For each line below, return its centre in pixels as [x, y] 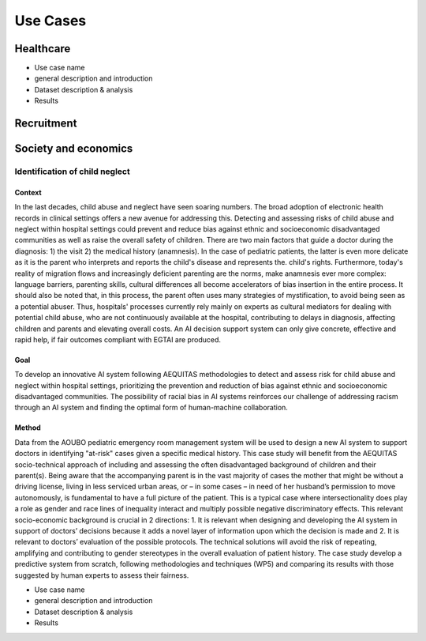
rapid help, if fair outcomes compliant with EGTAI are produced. [118, 339]
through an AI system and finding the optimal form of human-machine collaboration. [151, 408]
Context [28, 192]
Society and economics [74, 149]
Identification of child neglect [72, 172]
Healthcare [43, 49]
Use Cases [50, 21]
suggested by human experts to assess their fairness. [102, 575]
